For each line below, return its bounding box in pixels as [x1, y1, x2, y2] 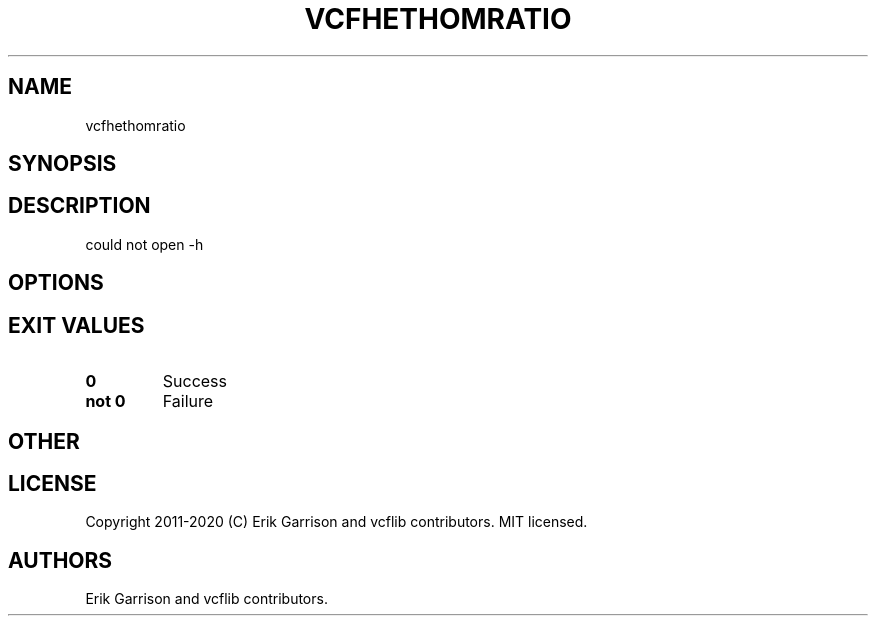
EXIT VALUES [8, 312, 145, 338]
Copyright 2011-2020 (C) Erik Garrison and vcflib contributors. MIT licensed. [85, 513, 588, 531]
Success [162, 371, 228, 392]
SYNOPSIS [8, 151, 117, 177]
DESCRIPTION [8, 193, 151, 219]
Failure [162, 391, 214, 412]
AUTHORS [8, 547, 113, 573]
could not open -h [85, 235, 204, 253]
